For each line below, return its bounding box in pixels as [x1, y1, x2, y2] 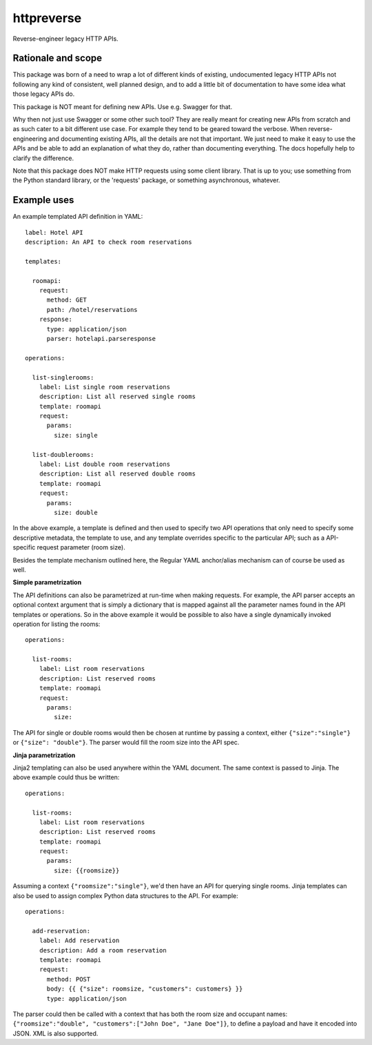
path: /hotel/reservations [46, 306, 138, 313]
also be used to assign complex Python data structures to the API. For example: [12, 891, 239, 900]
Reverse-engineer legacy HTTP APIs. [12, 35, 118, 43]
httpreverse [12, 10, 82, 26]
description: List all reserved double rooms [39, 470, 196, 478]
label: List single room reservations [39, 383, 171, 391]
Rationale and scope [12, 52, 103, 64]
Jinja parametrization [12, 751, 76, 759]
